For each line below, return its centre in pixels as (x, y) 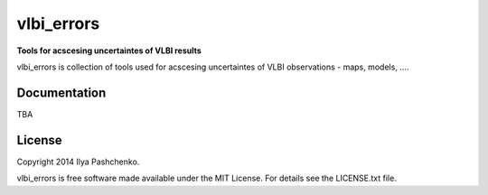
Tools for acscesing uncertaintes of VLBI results (109, 51)
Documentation (61, 93)
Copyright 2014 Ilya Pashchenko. (78, 162)
